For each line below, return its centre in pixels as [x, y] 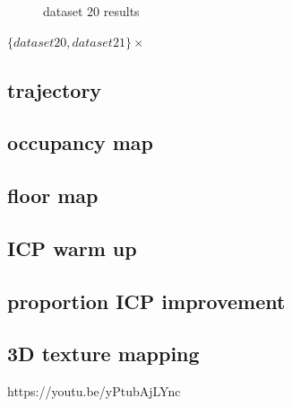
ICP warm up [72, 248]
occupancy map [81, 142]
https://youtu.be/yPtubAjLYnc [94, 391]
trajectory [55, 89]
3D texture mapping [103, 354]
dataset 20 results [91, 11]
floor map [53, 195]
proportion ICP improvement [146, 301]
